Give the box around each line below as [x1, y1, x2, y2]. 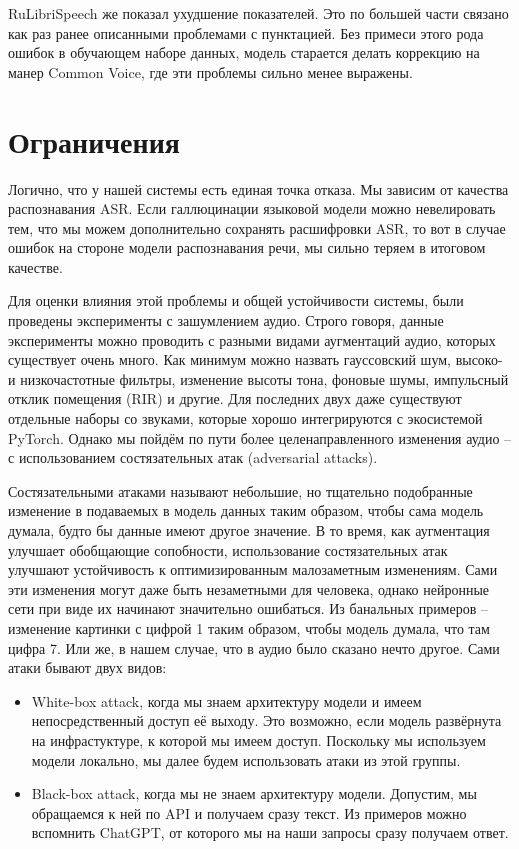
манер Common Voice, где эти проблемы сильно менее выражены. [8, 61, 413, 82]
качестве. [8, 256, 63, 277]
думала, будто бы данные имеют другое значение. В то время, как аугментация [8, 520, 490, 540]
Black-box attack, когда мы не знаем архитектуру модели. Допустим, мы [31, 783, 477, 804]
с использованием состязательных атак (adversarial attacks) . [8, 447, 378, 468]
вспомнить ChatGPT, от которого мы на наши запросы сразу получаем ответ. [31, 822, 509, 843]
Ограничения [8, 120, 180, 161]
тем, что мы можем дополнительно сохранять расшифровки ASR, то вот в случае [8, 217, 506, 238]
